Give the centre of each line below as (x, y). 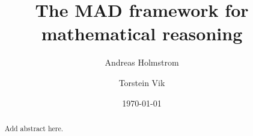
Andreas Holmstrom (142, 62)
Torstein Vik (142, 82)
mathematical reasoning (142, 33)
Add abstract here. (34, 128)
